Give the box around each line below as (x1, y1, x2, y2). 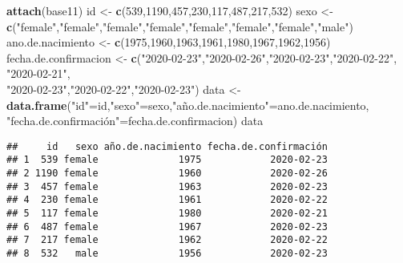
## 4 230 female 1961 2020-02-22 (6, 194, 328, 206)
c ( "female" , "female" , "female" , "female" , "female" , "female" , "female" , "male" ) (6, 18, 353, 34)
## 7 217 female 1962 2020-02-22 (6, 234, 328, 246)
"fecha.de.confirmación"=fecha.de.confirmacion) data (6, 112, 264, 129)
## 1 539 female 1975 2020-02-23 (6, 154, 328, 166)
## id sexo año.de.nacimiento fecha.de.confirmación (6, 140, 328, 152)
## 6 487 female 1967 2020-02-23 (6, 221, 328, 233)
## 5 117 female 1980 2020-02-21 (6, 208, 328, 220)
